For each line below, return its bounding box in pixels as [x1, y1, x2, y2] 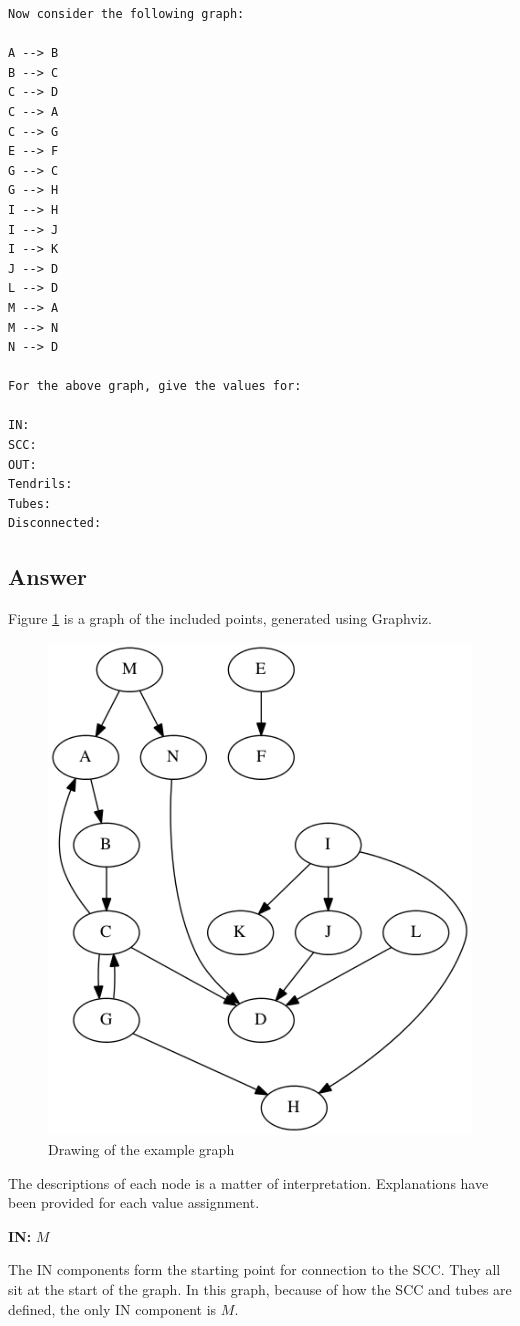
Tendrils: [8, 477, 73, 492]
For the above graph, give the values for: [8, 379, 302, 394]
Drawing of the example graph [48, 1138, 235, 1159]
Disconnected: [8, 516, 102, 531]
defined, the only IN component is [8, 1298, 217, 1319]
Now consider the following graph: [8, 7, 245, 21]
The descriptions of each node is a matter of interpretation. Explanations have [8, 1172, 489, 1193]
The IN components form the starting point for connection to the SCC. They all [8, 1259, 501, 1280]
